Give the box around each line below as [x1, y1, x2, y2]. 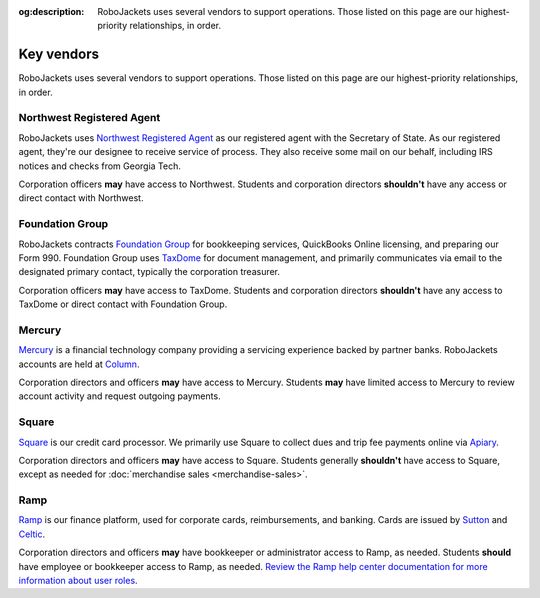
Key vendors [18, 46, 100, 63]
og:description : [18, 6, 85, 17]
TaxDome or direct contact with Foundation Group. [18, 298, 228, 310]
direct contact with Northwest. [18, 192, 144, 204]
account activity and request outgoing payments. [18, 390, 221, 402]
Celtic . [18, 528, 45, 540]
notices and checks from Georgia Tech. [18, 160, 182, 172]
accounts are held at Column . [18, 358, 140, 370]
